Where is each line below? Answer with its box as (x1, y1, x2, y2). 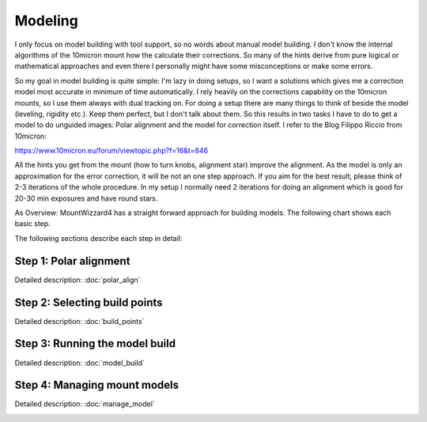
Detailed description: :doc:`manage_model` (14, 399, 156, 409)
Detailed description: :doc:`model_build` (14, 358, 145, 367)
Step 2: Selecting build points (14, 296, 163, 309)
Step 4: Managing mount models (14, 379, 179, 392)
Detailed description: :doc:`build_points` (14, 316, 145, 326)
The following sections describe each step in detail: (14, 233, 183, 243)
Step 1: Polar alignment (14, 254, 130, 268)
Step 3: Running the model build (14, 337, 176, 351)
